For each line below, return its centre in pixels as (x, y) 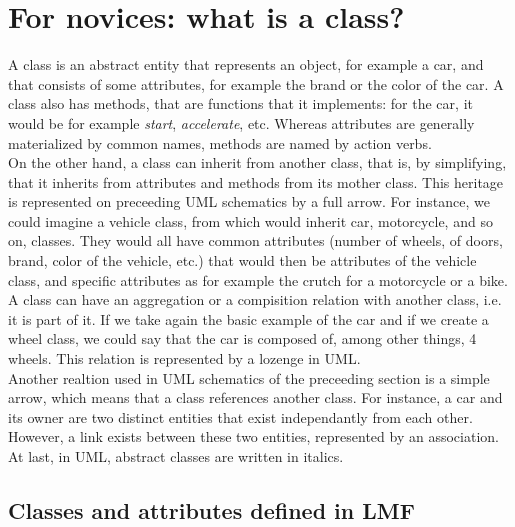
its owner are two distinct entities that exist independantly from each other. (240, 416)
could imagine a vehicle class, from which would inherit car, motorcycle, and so (250, 220)
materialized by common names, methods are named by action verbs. (220, 142)
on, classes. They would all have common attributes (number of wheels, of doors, (255, 240)
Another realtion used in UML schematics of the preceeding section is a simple (249, 377)
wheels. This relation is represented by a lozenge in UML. (184, 358)
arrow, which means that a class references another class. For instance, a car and (255, 397)
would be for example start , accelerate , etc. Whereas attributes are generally (241, 122)
